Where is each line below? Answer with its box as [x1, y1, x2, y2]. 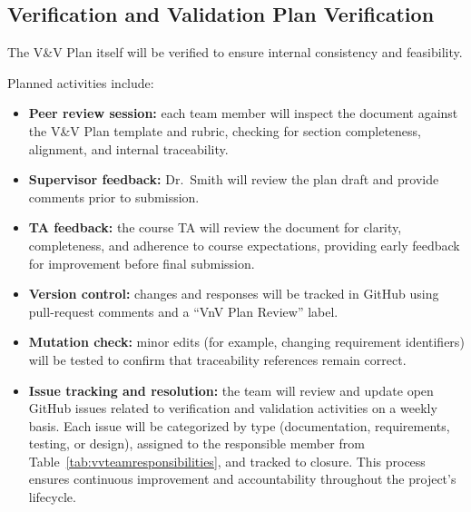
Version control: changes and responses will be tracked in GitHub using [28, 284, 439, 303]
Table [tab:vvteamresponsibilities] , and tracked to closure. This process [28, 451, 426, 470]
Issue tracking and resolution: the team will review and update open [28, 380, 434, 399]
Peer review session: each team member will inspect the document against [28, 103, 458, 123]
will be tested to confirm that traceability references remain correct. [28, 350, 407, 369]
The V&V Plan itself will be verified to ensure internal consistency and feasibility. [7, 43, 463, 62]
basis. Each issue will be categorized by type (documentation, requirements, [28, 416, 450, 435]
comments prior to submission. [28, 187, 200, 206]
